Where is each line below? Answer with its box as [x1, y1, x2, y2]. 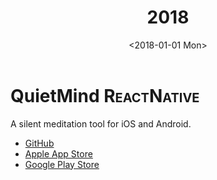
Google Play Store [24, 158, 100, 170]
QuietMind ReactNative [10, 84, 200, 107]
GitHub [24, 137, 55, 149]
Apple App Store [24, 147, 93, 160]
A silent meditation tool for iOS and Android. [10, 117, 192, 130]
